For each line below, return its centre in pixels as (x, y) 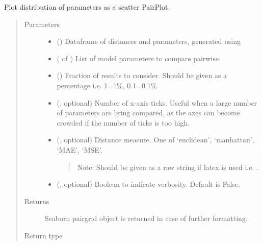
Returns (37, 201)
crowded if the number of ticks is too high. (123, 122)
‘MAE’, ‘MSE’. (80, 149)
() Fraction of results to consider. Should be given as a (142, 75)
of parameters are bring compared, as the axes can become (148, 113)
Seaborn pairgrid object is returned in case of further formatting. (146, 218)
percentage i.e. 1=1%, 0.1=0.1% (107, 85)
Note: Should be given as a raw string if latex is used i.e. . (168, 167)
